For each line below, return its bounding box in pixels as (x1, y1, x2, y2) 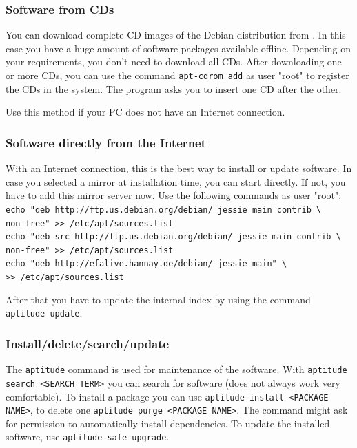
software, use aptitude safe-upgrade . (6, 429, 170, 444)
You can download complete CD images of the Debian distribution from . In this (6, 28, 346, 42)
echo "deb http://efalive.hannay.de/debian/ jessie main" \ (6, 259, 287, 269)
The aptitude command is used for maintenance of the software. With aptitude (6, 362, 347, 376)
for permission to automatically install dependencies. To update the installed (6, 416, 330, 430)
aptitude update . (6, 306, 83, 320)
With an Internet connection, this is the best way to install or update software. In (6, 161, 352, 175)
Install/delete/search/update (6, 334, 170, 352)
